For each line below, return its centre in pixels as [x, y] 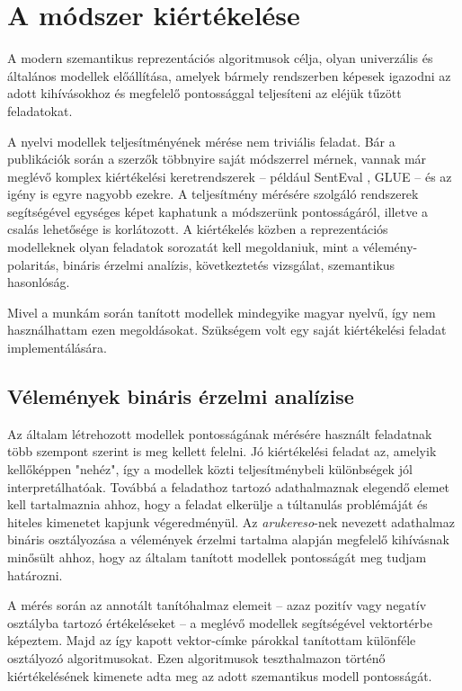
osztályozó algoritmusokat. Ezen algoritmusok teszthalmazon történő [196, 657]
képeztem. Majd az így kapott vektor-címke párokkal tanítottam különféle [212, 640]
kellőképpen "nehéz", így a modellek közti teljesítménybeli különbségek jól [210, 469]
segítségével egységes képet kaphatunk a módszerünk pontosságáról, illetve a [218, 211]
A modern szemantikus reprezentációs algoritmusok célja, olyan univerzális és [220, 58]
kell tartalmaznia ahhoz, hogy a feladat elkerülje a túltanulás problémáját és [218, 504]
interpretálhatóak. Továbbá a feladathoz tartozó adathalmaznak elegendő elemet [229, 486]
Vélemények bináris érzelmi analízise [181, 396]
